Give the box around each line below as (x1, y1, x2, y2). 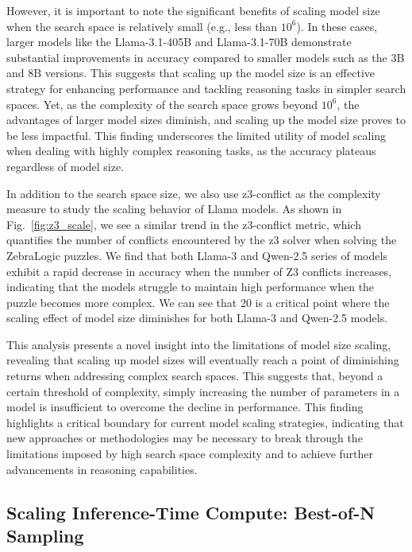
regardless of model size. (6, 157, 125, 174)
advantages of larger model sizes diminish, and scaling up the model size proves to (6, 111, 406, 128)
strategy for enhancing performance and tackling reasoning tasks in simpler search (6, 80, 406, 96)
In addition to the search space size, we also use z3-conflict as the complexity (6, 185, 381, 201)
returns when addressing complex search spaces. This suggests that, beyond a (6, 367, 383, 384)
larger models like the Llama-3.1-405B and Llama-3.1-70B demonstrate (6, 33, 352, 50)
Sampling (6, 523, 84, 547)
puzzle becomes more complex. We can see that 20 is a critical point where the (6, 293, 390, 310)
